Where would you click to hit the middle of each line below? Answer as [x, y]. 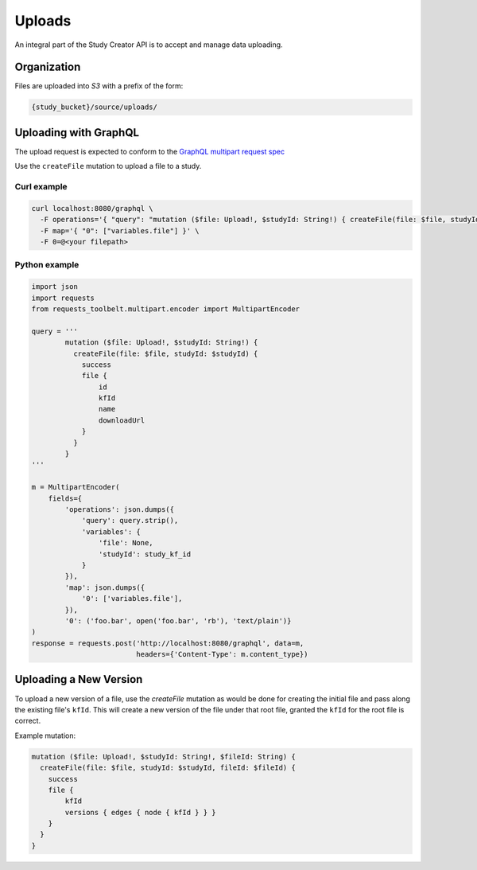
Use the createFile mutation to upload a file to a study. [108, 166]
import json [55, 287]
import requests [63, 298]
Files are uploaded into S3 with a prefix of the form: [99, 86]
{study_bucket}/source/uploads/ [95, 107]
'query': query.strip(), [130, 521]
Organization [48, 67]
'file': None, [126, 543]
